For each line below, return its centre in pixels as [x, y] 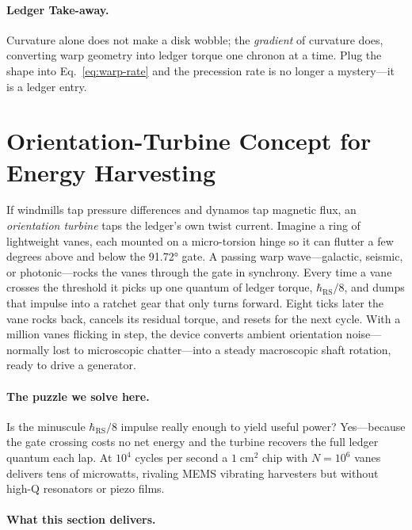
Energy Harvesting [111, 172]
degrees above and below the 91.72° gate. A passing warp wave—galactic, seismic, [205, 256]
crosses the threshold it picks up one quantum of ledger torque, [160, 287]
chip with [285, 457]
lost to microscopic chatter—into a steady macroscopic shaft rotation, [222, 349]
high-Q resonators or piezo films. [86, 488]
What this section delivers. [81, 519]
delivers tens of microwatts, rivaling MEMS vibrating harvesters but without [193, 473]
